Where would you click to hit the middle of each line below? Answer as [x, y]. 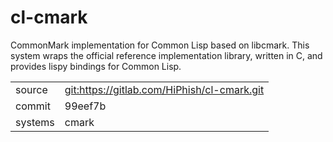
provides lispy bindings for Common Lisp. [96, 66]
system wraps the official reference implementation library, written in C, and [166, 55]
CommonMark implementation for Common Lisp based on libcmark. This [160, 45]
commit [33, 106]
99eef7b [85, 106]
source [31, 89]
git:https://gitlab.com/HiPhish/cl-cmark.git [164, 89]
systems [35, 122]
